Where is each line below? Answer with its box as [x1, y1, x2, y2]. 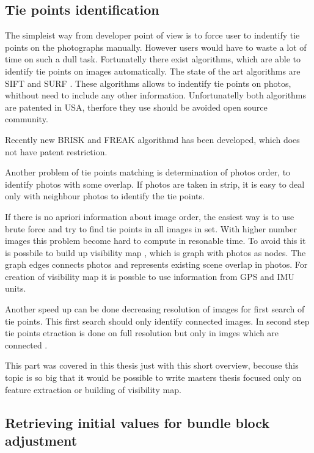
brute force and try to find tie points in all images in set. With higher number [5, 222, 298, 235]
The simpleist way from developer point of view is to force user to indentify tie [5, 29, 300, 42]
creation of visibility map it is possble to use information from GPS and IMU [5, 270, 294, 282]
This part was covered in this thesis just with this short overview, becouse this [5, 359, 299, 372]
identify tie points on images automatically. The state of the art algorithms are [5, 64, 301, 77]
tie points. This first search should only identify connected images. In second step [5, 314, 310, 327]
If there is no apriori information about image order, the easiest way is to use [5, 210, 294, 223]
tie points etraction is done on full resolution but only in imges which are [5, 326, 279, 339]
